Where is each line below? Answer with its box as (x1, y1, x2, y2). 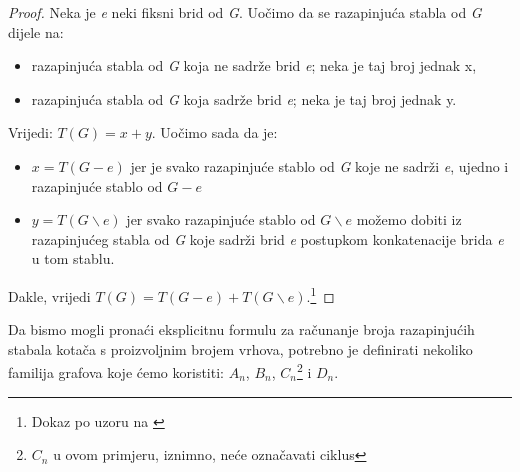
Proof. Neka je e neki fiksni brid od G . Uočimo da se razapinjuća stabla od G (8, 2, 482, 22)
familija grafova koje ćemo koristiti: (8, 362, 224, 383)
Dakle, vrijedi (8, 285, 91, 306)
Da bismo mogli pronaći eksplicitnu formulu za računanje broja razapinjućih (8, 319, 475, 340)
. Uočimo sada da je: (151, 122, 278, 143)
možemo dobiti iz (356, 209, 462, 230)
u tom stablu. (31, 248, 115, 269)
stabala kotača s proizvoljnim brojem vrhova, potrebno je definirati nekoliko (8, 338, 473, 359)
